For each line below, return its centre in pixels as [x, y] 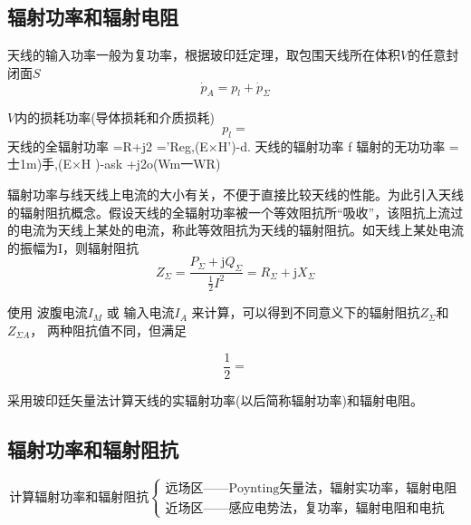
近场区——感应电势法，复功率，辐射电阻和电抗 [305, 508]
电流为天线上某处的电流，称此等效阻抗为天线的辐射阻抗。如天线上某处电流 [241, 230]
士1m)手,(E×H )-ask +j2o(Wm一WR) [114, 164]
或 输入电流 [140, 312]
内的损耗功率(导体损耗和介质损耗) [115, 117]
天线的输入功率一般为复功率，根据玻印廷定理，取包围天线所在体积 [204, 55]
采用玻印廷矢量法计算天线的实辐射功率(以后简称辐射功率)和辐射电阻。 [215, 399]
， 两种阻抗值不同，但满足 [109, 330]
